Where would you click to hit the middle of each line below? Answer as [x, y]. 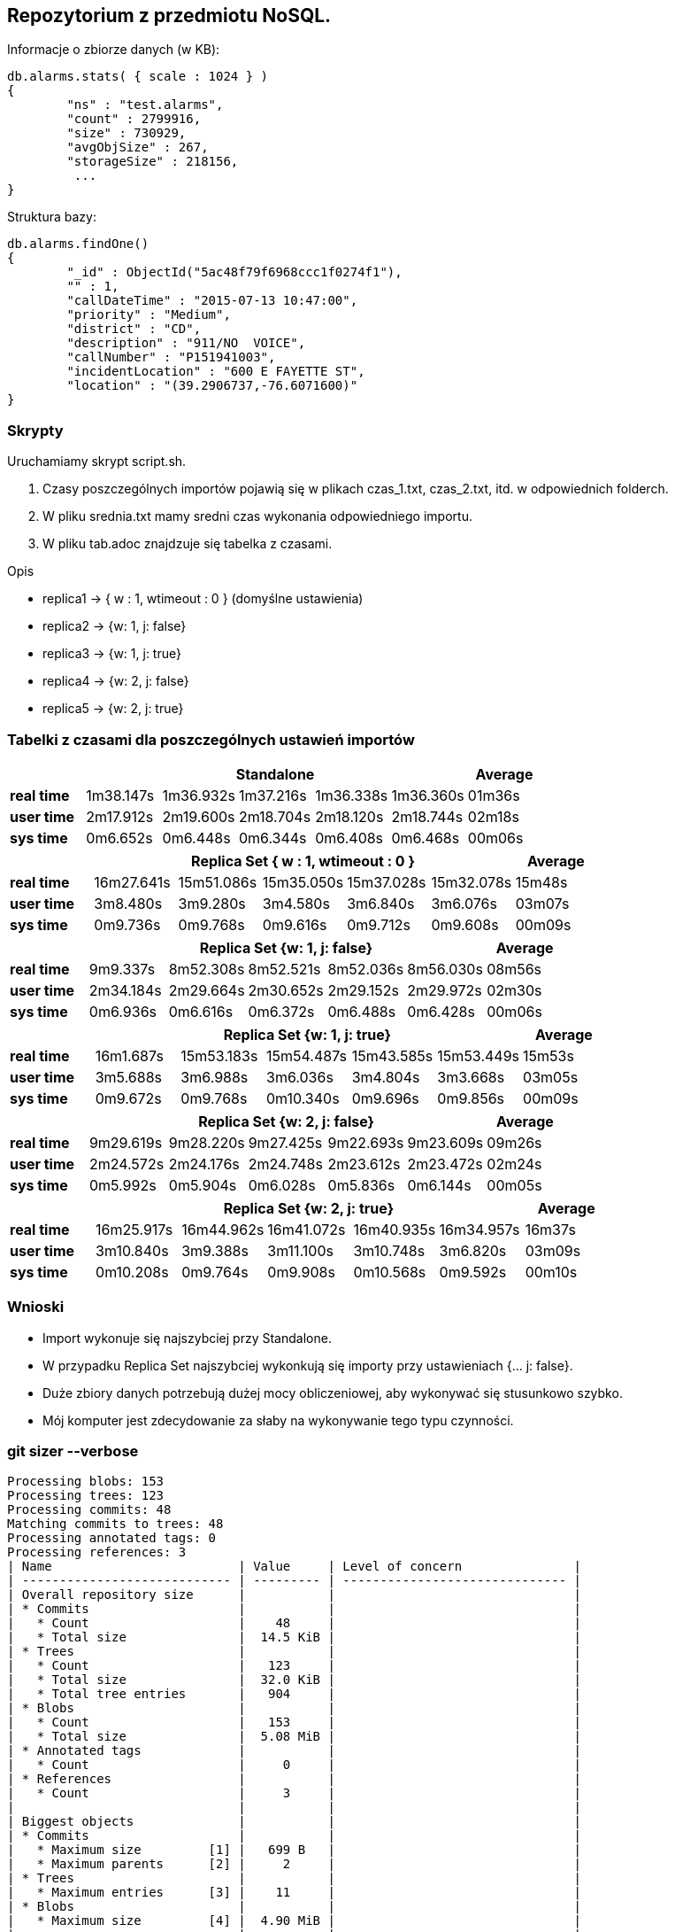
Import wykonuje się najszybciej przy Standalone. [187, 1338]
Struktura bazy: [52, 217]
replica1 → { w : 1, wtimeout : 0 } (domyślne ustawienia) [203, 599]
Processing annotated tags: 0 [112, 1538]
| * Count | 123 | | [295, 1666]
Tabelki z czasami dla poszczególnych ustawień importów [211, 739]
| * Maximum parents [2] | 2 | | [295, 1864]
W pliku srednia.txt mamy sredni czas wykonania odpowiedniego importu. [257, 516]
